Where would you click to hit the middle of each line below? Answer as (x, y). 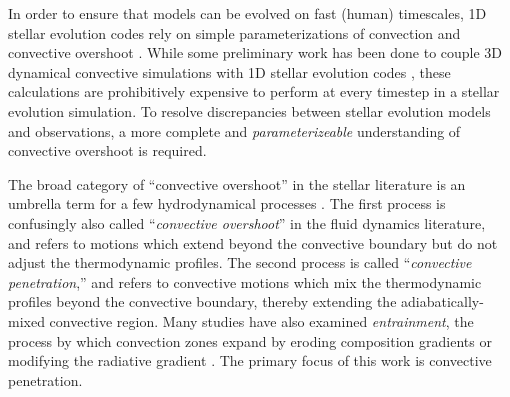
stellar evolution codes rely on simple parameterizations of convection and (234, 32)
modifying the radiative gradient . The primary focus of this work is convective (250, 360)
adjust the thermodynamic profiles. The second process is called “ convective (240, 262)
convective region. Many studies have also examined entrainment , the (261, 320)
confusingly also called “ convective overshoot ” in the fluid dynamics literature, (247, 222)
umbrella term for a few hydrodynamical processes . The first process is (227, 203)
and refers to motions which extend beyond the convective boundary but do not (253, 242)
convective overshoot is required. (107, 150)
